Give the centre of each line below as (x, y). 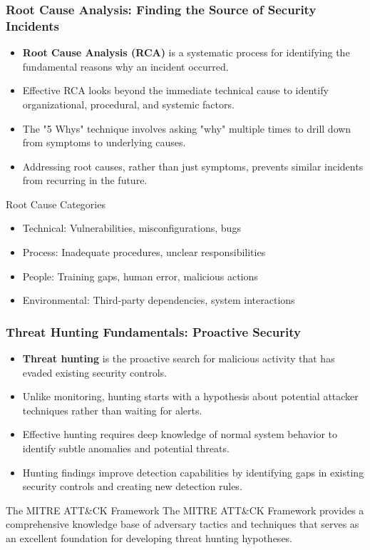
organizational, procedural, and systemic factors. (128, 104)
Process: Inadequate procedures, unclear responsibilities (144, 252)
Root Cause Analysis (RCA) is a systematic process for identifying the (186, 52)
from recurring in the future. (85, 180)
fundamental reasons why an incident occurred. (125, 66)
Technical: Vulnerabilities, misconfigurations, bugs (132, 228)
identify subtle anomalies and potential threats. (126, 448)
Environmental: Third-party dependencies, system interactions (159, 300)
